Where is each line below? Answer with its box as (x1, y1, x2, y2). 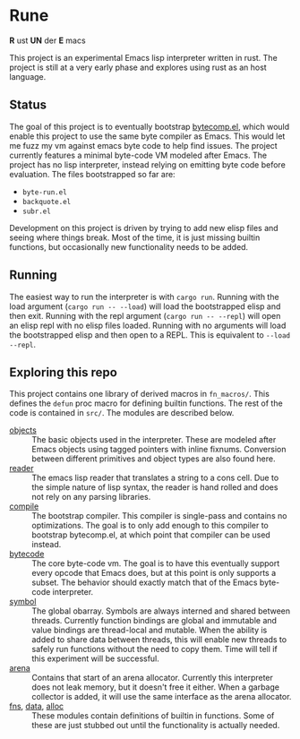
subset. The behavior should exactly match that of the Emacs (31, 577, 258, 588)
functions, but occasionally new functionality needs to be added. (9, 241, 249, 252)
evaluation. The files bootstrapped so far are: (9, 168, 176, 179)
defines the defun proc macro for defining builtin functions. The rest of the (9, 398, 284, 408)
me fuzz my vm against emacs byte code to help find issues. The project (9, 140, 278, 150)
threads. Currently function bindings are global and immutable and (31, 615, 278, 626)
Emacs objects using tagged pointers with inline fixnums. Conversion (31, 444, 287, 455)
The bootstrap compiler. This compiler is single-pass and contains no (31, 511, 287, 521)
